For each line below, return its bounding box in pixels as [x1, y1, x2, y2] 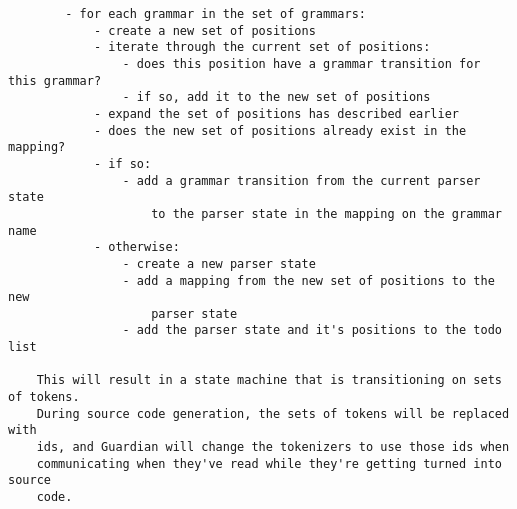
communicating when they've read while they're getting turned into [36, 456, 502, 471]
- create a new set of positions [93, 23, 316, 38]
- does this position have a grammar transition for [122, 56, 481, 71]
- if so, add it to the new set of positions [122, 90, 431, 105]
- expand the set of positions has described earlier [93, 106, 460, 121]
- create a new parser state [122, 256, 316, 271]
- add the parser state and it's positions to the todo [122, 323, 502, 338]
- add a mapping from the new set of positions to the [122, 273, 495, 288]
